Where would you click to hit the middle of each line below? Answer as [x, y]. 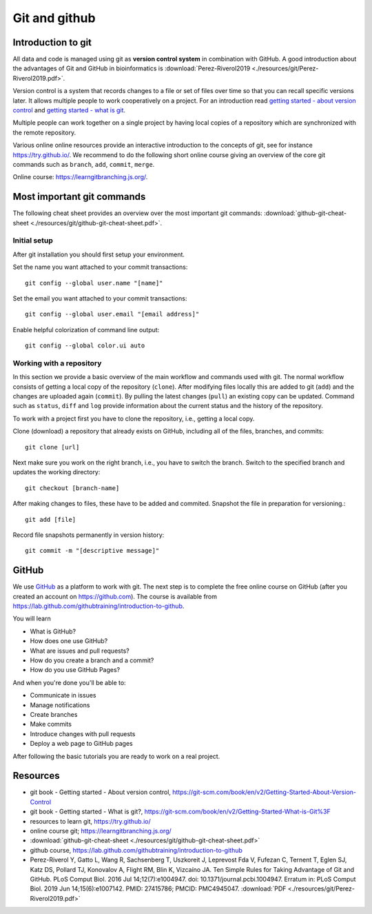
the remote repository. [44, 132]
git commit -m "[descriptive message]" [92, 551]
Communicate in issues [63, 695]
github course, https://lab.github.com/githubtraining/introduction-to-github [136, 850]
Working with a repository [57, 363]
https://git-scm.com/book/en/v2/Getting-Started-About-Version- [265, 792]
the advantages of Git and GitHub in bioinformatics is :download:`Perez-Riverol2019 [132, 68]
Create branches [54, 714]
